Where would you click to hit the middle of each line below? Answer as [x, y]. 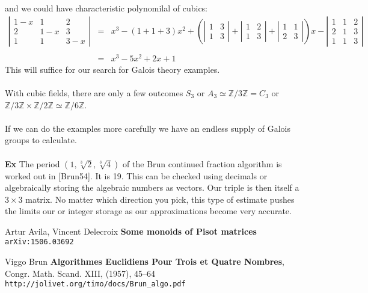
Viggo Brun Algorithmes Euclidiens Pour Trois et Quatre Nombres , [145, 261]
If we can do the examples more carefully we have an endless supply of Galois [148, 128]
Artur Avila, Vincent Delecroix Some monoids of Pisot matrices [131, 231]
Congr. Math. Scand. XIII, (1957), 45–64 [80, 273]
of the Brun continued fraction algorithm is [202, 163]
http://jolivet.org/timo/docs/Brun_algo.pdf [95, 284]
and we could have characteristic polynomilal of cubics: [106, 8]
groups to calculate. [41, 140]
